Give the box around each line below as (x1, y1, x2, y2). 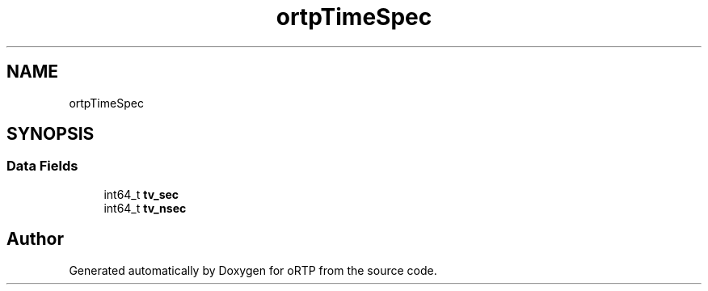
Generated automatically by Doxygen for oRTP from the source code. (69, 263, 437, 277)
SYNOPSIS (6, 124, 95, 145)
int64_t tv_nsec (103, 200, 187, 215)
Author (6, 229, 64, 250)
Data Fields (6, 158, 78, 175)
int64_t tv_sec (103, 187, 179, 201)
